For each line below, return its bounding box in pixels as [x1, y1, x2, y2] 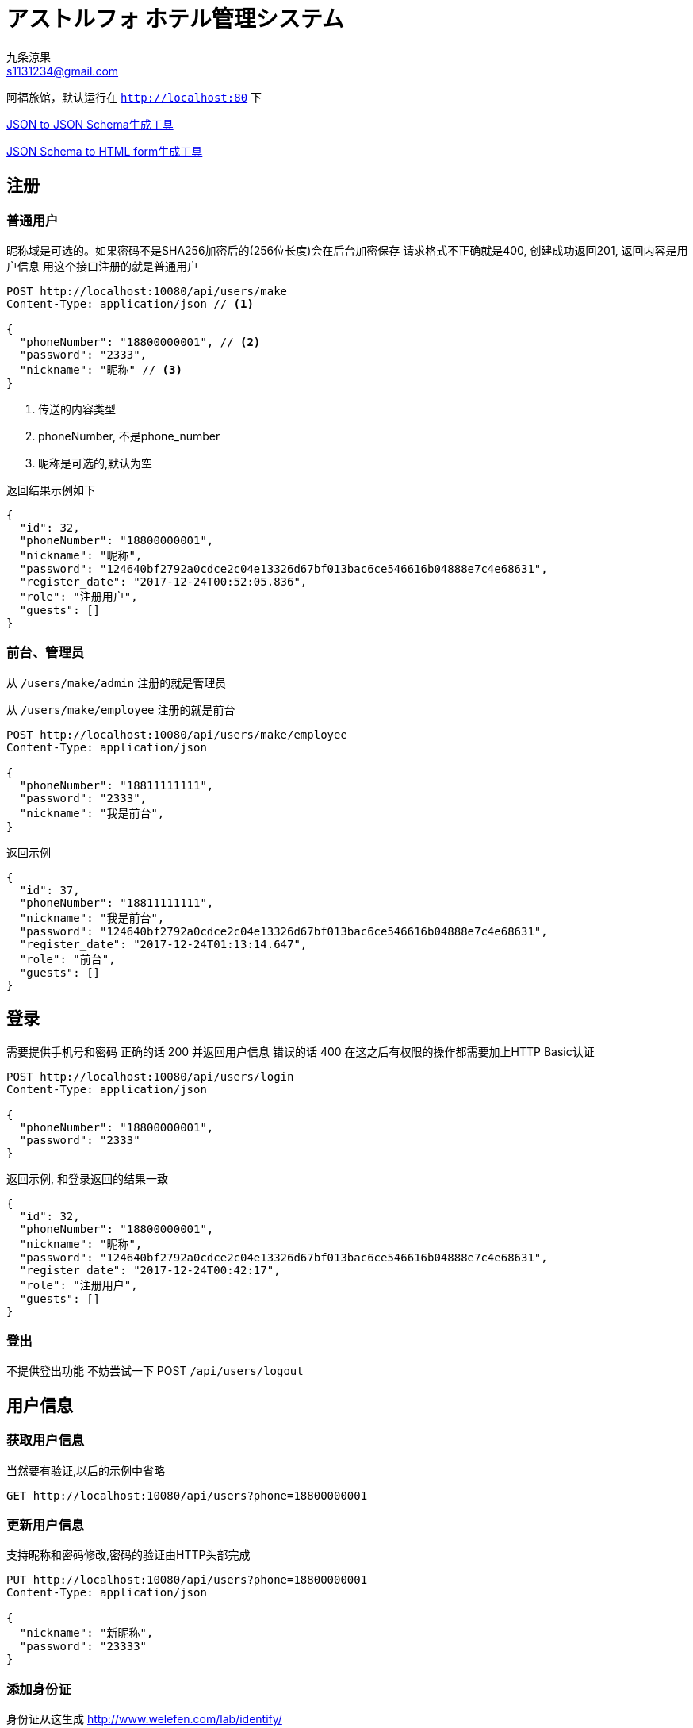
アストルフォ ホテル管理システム [6, 6, 344, 33]
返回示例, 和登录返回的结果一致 [6, 1171, 168, 1185]
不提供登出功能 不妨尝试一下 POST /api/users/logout [6, 1364, 304, 1378]
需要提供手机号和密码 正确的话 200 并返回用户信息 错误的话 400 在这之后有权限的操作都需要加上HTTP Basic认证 [6, 1044, 595, 1058]
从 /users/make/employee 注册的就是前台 [6, 702, 235, 716]
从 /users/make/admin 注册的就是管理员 [6, 675, 227, 689]
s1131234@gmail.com [6, 63, 119, 78]
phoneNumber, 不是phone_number [38, 428, 220, 443]
